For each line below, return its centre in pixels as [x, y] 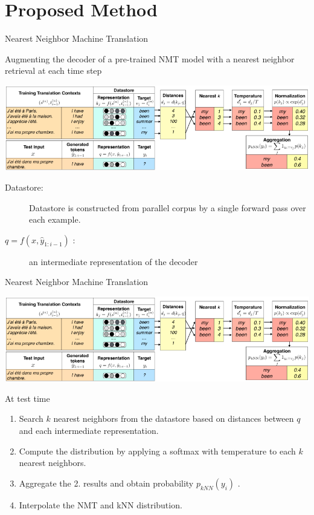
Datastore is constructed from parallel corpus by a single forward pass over [168, 207]
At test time [27, 398]
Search [31, 418]
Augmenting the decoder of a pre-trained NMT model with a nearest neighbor [150, 58]
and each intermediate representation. [89, 431]
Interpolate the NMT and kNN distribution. [101, 504]
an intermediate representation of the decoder [114, 261]
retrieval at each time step [53, 71]
